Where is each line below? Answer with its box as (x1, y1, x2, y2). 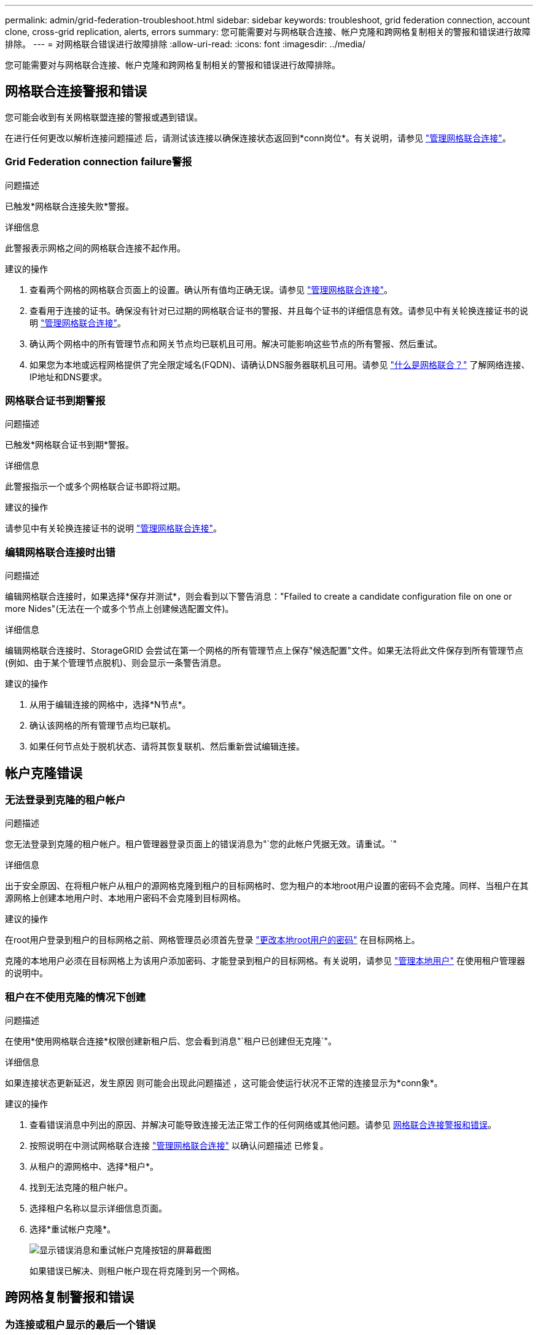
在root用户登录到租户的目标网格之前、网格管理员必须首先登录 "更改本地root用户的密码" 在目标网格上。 (5, 934, 420, 945)
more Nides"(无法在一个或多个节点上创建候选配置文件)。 (5, 603, 234, 614)
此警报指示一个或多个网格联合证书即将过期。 (5, 481, 185, 492)
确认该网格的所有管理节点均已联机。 (29, 720, 176, 731)
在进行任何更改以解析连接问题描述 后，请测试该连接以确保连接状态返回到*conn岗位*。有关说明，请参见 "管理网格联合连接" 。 (5, 132, 511, 143)
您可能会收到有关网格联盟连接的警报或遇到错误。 (5, 111, 203, 122)
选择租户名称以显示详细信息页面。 (29, 1203, 167, 1214)
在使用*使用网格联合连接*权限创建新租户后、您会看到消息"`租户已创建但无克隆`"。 (5, 1036, 337, 1047)
